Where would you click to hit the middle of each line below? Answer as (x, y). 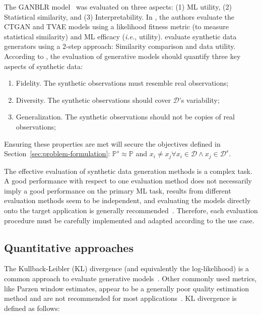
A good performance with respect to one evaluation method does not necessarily (128, 181)
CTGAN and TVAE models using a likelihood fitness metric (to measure (117, 26)
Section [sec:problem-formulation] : (57, 153)
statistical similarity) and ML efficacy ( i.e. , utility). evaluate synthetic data (120, 36)
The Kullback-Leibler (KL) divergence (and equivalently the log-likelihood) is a (126, 268)
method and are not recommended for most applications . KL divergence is (120, 298)
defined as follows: (32, 308)
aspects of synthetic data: (43, 66)
